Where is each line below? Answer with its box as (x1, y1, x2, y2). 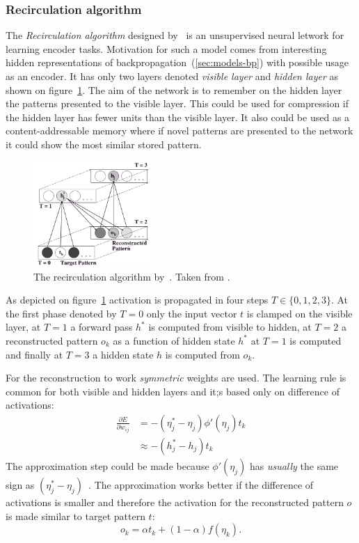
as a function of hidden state (113, 333, 235, 347)
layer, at (6, 320, 41, 334)
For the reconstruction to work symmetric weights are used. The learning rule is (6, 370, 346, 385)
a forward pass (70, 320, 133, 334)
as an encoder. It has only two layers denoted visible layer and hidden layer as (6, 69, 339, 83)
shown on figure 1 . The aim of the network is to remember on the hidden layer (6, 82, 342, 97)
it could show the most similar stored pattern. (6, 136, 202, 151)
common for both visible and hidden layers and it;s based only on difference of (6, 384, 340, 398)
